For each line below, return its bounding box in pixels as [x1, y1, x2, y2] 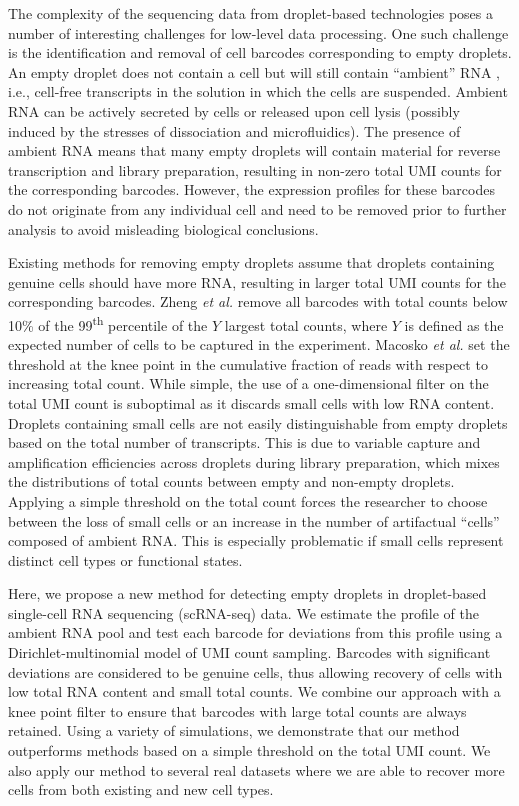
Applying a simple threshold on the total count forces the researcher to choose [8, 490, 488, 511]
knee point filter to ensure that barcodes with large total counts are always [8, 700, 467, 721]
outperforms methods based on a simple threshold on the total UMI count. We [8, 740, 491, 761]
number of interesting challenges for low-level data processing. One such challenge [8, 22, 509, 43]
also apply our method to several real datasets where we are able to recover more [8, 759, 505, 780]
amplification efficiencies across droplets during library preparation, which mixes [8, 451, 500, 472]
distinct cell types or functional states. [8, 549, 243, 570]
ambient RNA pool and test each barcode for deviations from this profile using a [8, 622, 503, 643]
